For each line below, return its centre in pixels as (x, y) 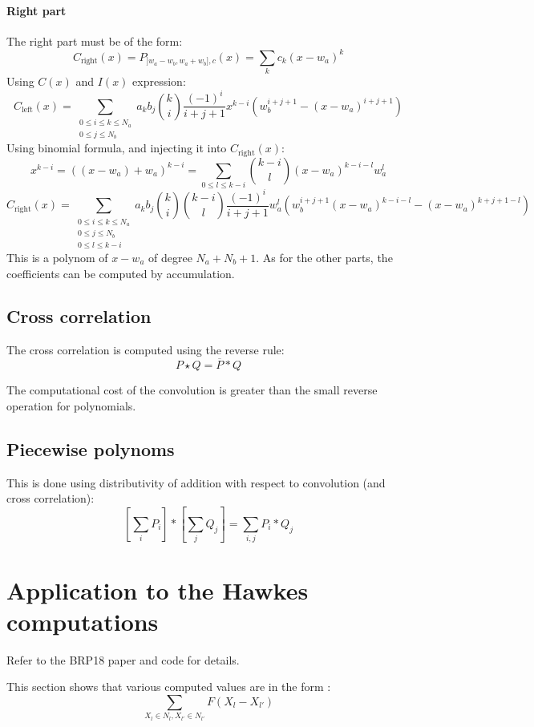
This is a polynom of (57, 257)
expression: (159, 81)
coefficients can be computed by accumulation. (121, 273)
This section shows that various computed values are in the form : (169, 687)
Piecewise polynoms (91, 448)
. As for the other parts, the (324, 257)
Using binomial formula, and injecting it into (117, 148)
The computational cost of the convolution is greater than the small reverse (192, 390)
